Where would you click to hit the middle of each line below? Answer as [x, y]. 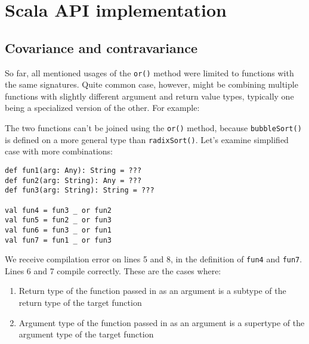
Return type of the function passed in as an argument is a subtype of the [152, 291]
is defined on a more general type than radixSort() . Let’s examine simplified [147, 139]
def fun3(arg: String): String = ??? [80, 190]
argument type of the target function [86, 334]
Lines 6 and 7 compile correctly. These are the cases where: [113, 270]
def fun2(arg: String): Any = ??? [73, 180]
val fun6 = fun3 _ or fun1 [58, 230]
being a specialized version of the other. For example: [102, 108]
